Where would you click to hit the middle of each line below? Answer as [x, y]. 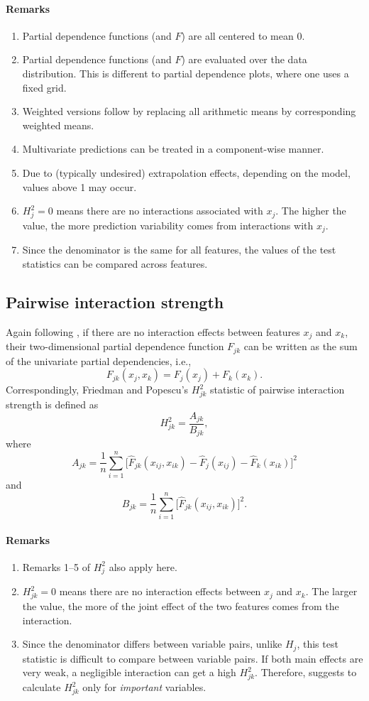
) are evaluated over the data [244, 59]
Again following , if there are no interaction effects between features [153, 331]
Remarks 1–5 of [56, 566]
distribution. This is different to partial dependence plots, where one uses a [186, 73]
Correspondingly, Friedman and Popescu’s [97, 390]
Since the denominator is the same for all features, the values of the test [179, 250]
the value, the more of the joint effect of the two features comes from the [181, 606]
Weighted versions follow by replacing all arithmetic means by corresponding [189, 111]
